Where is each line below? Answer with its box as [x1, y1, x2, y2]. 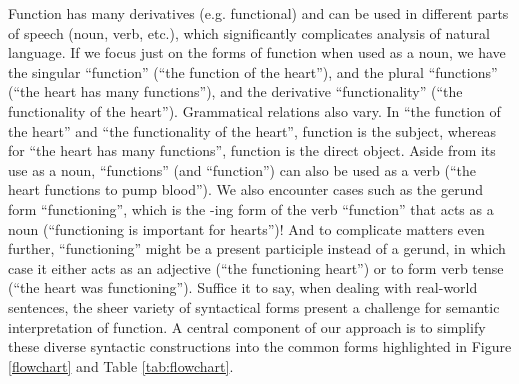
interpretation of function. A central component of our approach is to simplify [8, 316, 486, 337]
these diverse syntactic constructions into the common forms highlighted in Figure [8, 336, 512, 357]
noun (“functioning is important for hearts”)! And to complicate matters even [8, 218, 485, 239]
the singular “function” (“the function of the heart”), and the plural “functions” [8, 61, 498, 82]
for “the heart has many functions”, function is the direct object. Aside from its [8, 140, 496, 161]
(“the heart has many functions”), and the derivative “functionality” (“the [8, 81, 463, 102]
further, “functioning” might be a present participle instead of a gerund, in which [8, 238, 506, 259]
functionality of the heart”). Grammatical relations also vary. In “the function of [8, 100, 501, 121]
